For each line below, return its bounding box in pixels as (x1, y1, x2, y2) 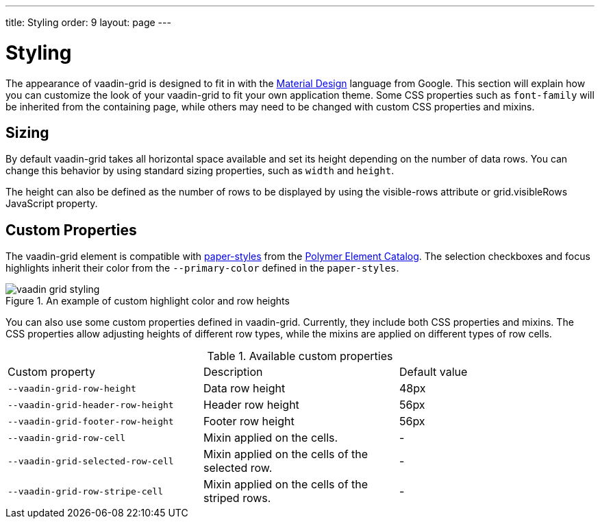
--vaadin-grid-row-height (8, 383, 136, 394)
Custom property (8, 365, 95, 379)
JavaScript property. (5, 198, 98, 210)
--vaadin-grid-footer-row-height (8, 416, 174, 427)
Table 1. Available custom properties (207, 349, 393, 364)
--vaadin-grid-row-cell (8, 432, 126, 443)
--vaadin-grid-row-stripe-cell (8, 486, 163, 497)
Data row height (203, 381, 286, 396)
